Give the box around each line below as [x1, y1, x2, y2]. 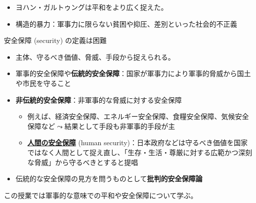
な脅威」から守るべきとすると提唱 [27, 157, 138, 167]
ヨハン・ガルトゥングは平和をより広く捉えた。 [15, 2, 168, 12]
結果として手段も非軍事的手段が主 [64, 121, 175, 131]
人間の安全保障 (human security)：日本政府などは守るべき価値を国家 [27, 137, 248, 148]
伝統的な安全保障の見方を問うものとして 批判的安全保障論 [15, 173, 203, 184]
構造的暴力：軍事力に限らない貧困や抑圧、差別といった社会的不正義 [15, 18, 237, 29]
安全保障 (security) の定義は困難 [4, 35, 107, 45]
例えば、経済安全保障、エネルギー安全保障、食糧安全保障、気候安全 [27, 111, 249, 122]
